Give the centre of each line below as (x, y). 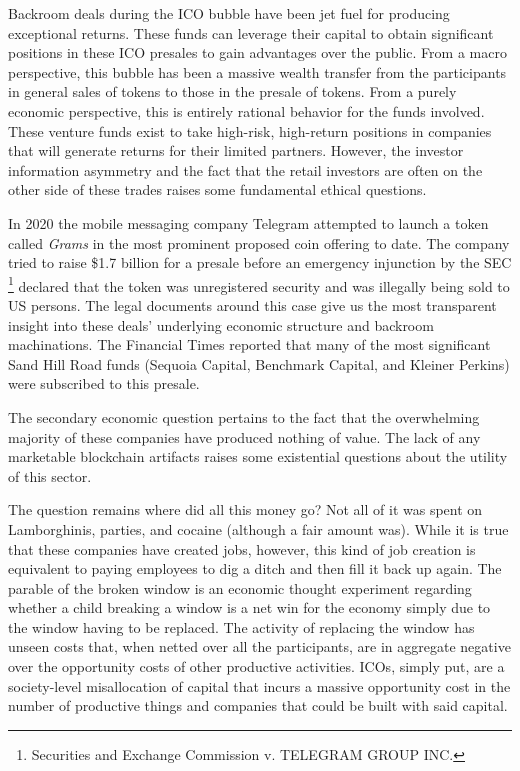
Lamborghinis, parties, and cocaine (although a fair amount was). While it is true (258, 528)
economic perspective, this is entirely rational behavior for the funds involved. (246, 110)
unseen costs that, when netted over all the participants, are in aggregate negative (259, 646)
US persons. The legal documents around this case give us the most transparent (252, 304)
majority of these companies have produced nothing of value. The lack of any (244, 436)
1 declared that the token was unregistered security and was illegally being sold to (259, 284)
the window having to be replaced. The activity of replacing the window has (241, 626)
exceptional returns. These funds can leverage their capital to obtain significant (251, 32)
